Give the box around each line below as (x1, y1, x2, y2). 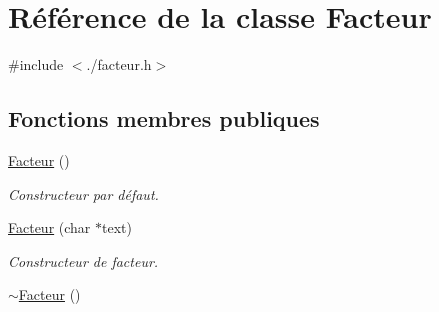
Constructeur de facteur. (8, 250, 159, 271)
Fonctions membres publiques (8, 103, 320, 134)
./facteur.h (86, 54, 152, 75)
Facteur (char (8, 217, 91, 238)
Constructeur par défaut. (8, 183, 159, 204)
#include (8, 54, 64, 75)
